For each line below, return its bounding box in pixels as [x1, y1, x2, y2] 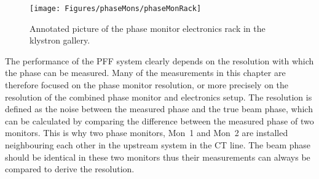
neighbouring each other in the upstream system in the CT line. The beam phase [5, 139, 311, 151]
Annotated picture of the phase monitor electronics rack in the [30, 21, 266, 34]
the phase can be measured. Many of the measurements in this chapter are [5, 66, 286, 79]
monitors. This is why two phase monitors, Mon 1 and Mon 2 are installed [5, 126, 288, 139]
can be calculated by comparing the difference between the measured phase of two [5, 114, 314, 127]
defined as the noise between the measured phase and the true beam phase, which [5, 102, 313, 115]
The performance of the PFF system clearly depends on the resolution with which [5, 54, 314, 67]
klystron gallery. [30, 34, 90, 47]
